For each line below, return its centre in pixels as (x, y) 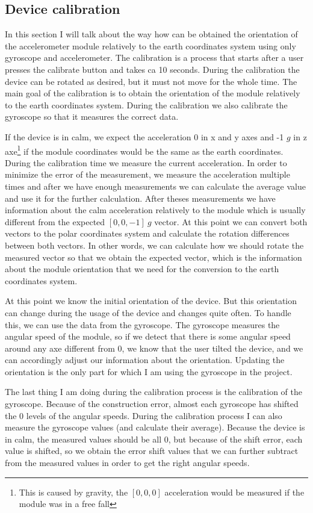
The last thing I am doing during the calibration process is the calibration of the (153, 392)
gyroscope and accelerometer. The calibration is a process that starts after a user (154, 58)
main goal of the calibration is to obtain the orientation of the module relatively (153, 93)
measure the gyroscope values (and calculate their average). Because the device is (155, 427)
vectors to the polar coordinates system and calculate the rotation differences (147, 233)
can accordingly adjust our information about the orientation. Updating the (145, 360)
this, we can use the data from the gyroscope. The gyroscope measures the (142, 324)
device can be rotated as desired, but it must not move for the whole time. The (151, 81)
